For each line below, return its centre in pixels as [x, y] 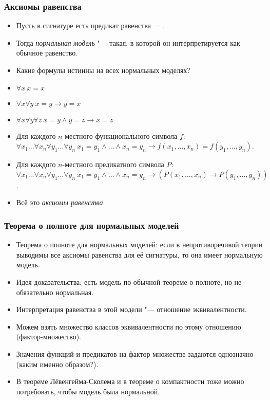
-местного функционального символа [120, 135]
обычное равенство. [47, 53]
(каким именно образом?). [57, 364]
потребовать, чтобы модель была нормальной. [88, 391]
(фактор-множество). [49, 337]
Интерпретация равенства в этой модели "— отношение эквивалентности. [131, 309]
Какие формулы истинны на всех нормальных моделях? [103, 70]
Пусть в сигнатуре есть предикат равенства [83, 25]
